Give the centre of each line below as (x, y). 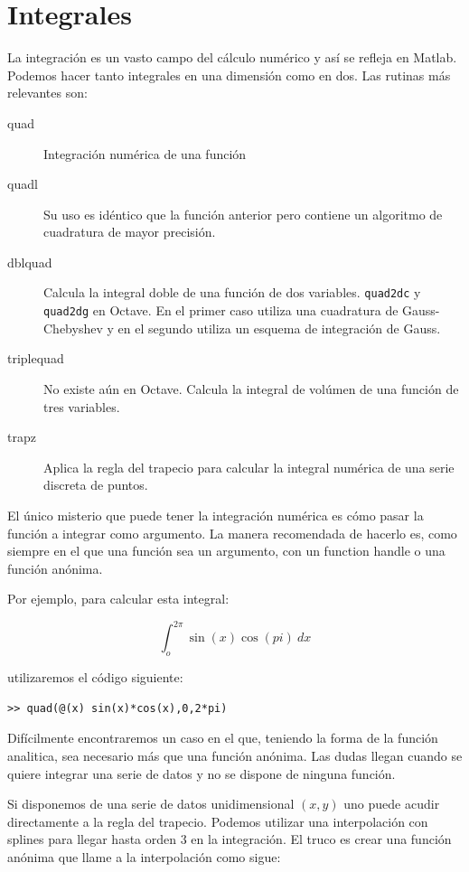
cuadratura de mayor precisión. (130, 232)
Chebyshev (73, 328)
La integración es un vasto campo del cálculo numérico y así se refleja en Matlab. (232, 57)
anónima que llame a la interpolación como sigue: (144, 856)
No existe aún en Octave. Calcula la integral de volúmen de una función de (251, 388)
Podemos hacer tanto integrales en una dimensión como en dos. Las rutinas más (229, 75)
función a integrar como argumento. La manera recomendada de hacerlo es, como (232, 533)
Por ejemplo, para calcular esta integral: (118, 599)
